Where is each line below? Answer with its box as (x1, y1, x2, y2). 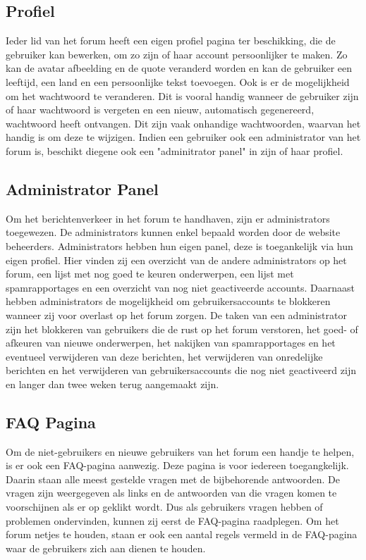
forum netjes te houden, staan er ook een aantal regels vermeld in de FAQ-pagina (6, 527, 358, 542)
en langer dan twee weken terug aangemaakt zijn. (6, 376, 219, 391)
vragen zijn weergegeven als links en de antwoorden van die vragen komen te (6, 485, 337, 500)
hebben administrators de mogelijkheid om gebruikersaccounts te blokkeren (6, 294, 331, 309)
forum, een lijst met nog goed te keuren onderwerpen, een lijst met (6, 266, 294, 281)
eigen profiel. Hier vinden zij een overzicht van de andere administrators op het (6, 252, 347, 267)
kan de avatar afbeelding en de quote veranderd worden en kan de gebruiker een (6, 61, 353, 75)
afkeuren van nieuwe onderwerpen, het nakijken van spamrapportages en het (6, 335, 336, 350)
